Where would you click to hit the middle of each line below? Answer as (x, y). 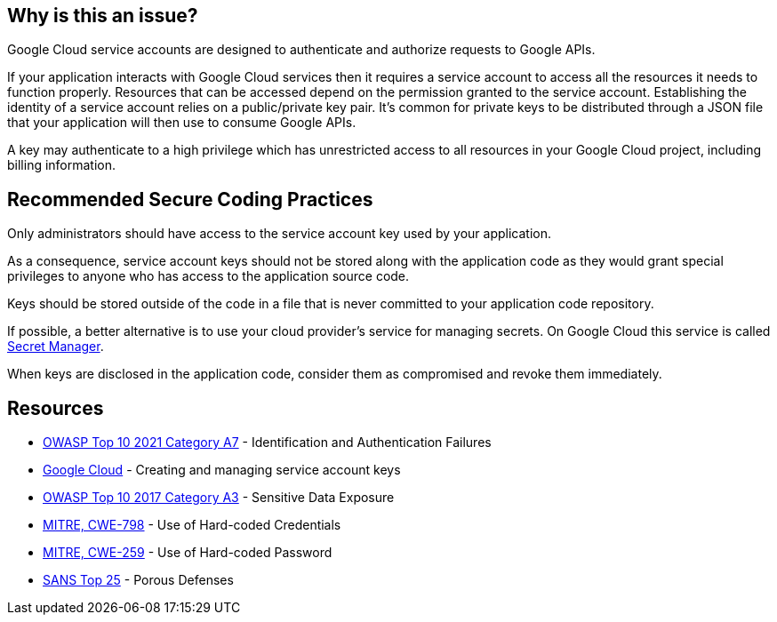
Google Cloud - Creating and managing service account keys (222, 470)
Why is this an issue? (103, 16)
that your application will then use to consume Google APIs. (182, 123)
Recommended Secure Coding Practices (190, 199)
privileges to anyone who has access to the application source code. (208, 276)
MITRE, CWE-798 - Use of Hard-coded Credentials (192, 525)
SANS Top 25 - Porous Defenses (138, 580)
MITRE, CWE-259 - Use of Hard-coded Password (188, 553)
